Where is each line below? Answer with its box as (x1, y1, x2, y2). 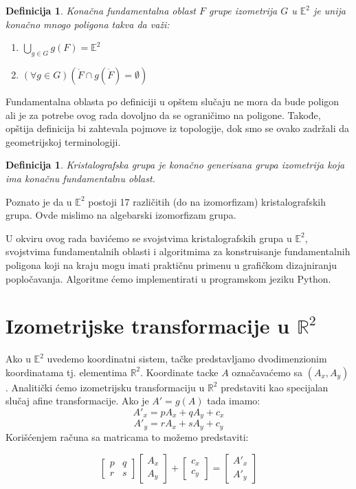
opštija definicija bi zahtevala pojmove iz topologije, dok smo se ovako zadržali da (5, 121, 349, 135)
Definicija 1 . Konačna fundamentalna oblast (5, 3, 197, 17)
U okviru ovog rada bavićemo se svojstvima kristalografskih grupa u (5, 230, 292, 245)
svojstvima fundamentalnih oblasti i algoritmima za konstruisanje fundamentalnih (5, 244, 351, 259)
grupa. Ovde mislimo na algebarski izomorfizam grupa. (5, 208, 236, 222)
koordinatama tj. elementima (5, 365, 127, 379)
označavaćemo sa (232, 365, 303, 379)
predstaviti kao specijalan (221, 380, 329, 394)
